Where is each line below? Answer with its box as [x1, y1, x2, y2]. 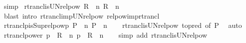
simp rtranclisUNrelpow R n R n [3, 1, 119, 11]
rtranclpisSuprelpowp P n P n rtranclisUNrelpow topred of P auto [3, 20, 242, 30]
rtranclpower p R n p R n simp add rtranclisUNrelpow [3, 29, 208, 40]
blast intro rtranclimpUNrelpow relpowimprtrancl [3, 10, 160, 21]
